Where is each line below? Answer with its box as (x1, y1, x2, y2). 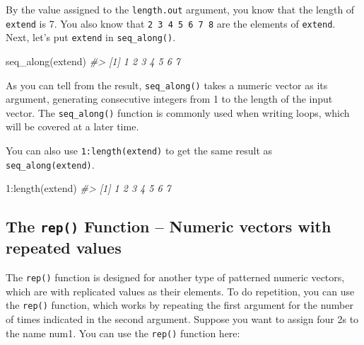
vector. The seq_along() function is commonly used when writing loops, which (6, 105, 350, 120)
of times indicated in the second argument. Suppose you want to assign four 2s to (6, 312, 359, 327)
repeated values (6, 237, 122, 259)
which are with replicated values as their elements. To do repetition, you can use (6, 283, 355, 298)
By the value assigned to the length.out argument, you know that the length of (6, 2, 355, 16)
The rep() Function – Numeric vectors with (6, 215, 331, 237)
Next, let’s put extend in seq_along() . (6, 30, 176, 45)
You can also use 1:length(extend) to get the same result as (6, 143, 273, 158)
